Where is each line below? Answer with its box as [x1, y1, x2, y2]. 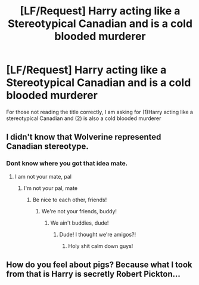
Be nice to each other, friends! [32, 196, 107, 203]
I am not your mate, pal [14, 173, 71, 180]
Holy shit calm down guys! [68, 242, 133, 249]
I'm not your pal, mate [23, 184, 78, 192]
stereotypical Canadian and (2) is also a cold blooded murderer [6, 115, 161, 122]
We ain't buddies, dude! [50, 219, 109, 226]
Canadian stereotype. [6, 142, 89, 152]
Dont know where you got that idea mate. [6, 160, 128, 168]
